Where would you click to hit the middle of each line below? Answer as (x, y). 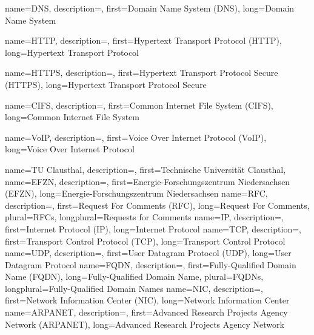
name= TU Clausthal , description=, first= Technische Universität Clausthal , (145, 169)
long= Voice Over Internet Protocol (70, 149)
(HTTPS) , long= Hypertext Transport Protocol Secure (106, 84)
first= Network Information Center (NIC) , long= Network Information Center (147, 300)
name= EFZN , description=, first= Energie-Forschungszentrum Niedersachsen (148, 181)
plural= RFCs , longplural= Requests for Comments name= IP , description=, (144, 217)
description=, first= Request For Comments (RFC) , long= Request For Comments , (157, 205)
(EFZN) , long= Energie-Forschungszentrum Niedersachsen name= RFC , (136, 193)
